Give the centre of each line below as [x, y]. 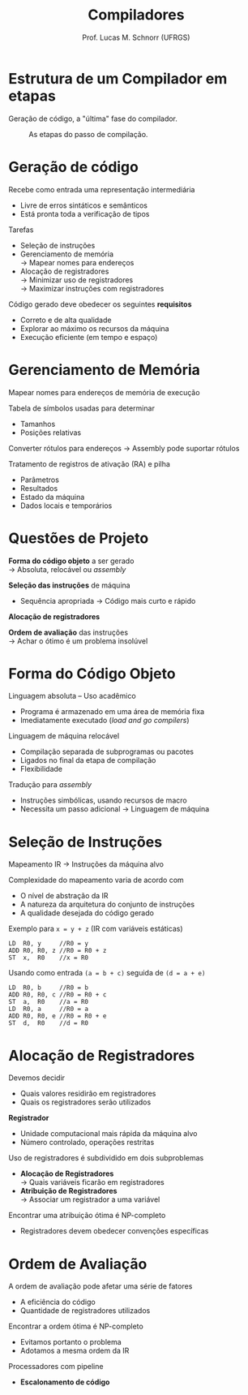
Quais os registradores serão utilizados [86, 1102]
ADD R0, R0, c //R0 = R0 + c [58, 995]
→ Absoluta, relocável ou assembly [67, 569]
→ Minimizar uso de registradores [77, 280]
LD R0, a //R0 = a [49, 1009]
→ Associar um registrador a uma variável [90, 1199]
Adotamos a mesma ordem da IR [75, 1351]
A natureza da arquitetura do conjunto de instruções [107, 904]
